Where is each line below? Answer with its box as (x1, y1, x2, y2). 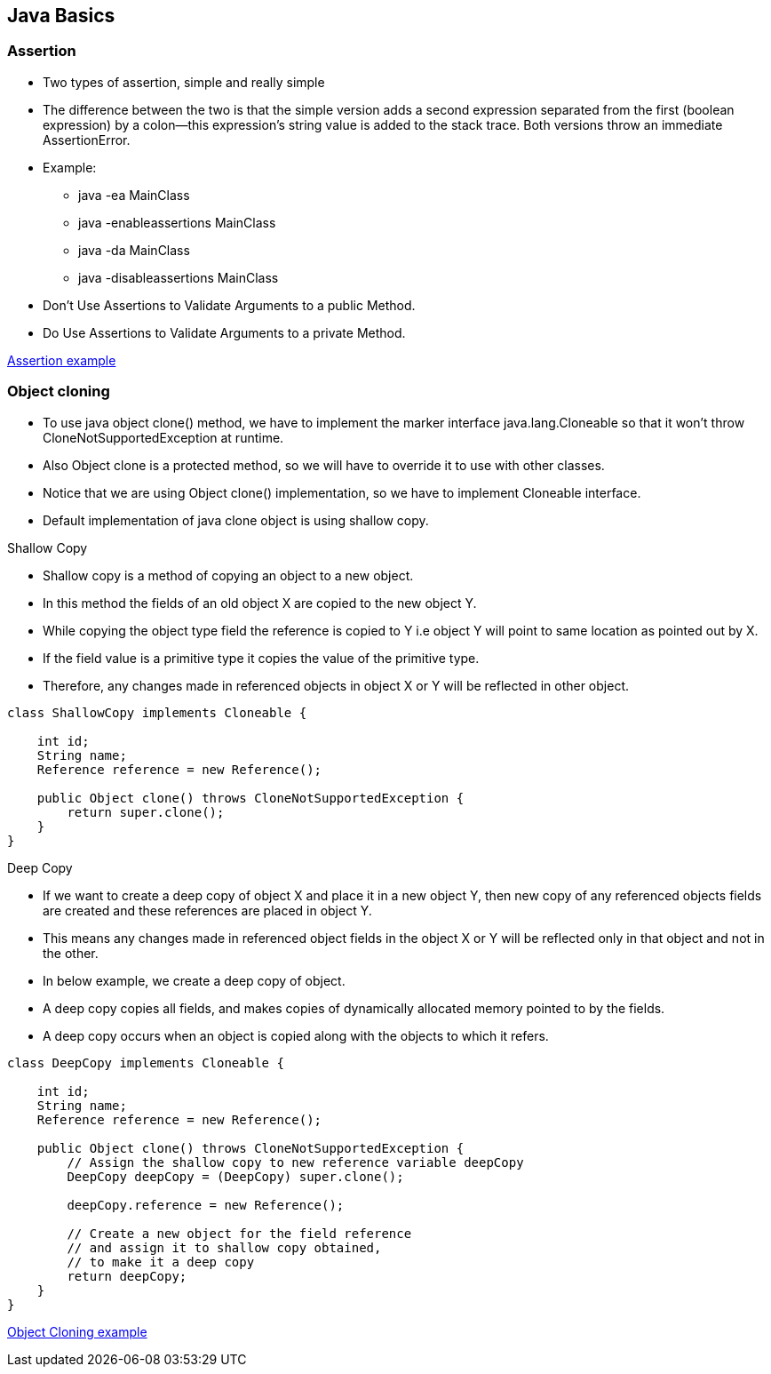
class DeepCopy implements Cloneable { (7, 1055, 284, 1070)
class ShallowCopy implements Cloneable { (7, 705, 307, 720)
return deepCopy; (67, 1268, 187, 1283)
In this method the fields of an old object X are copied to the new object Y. (43, 595, 477, 611)
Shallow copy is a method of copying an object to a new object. (43, 567, 414, 583)
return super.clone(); (67, 804, 225, 819)
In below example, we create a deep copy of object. (43, 972, 346, 988)
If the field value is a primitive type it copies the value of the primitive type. (43, 650, 480, 666)
